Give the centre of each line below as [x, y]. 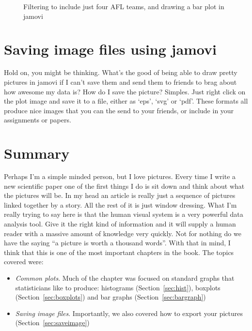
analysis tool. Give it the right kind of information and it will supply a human [120, 223]
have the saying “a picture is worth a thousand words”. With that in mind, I [117, 243]
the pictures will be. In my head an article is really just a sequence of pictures [120, 195]
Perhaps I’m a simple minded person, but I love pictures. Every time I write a [120, 176]
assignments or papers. [38, 120]
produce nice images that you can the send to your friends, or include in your [119, 110]
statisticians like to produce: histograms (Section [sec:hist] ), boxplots [118, 287]
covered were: [24, 262]
